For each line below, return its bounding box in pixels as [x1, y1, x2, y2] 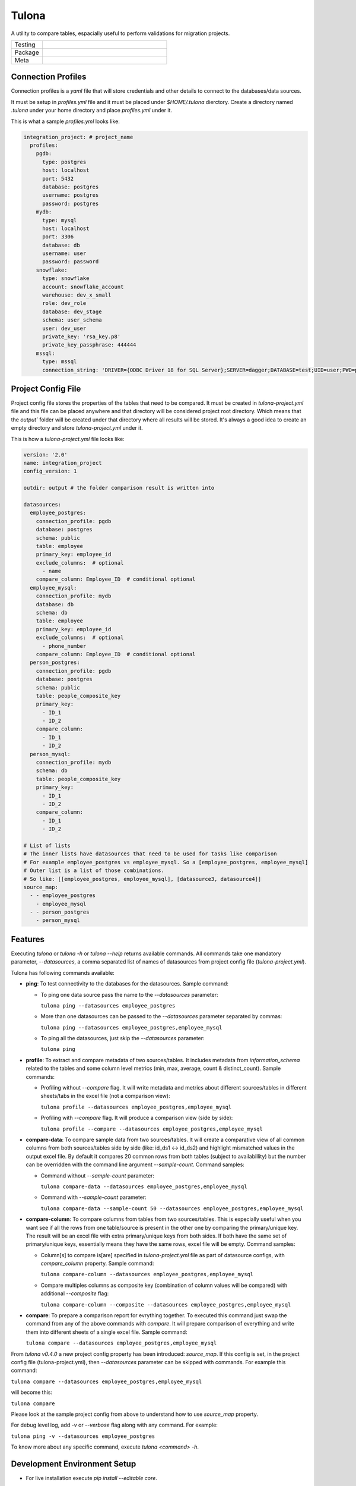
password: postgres [42, 200, 99, 207]
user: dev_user [42, 325, 87, 332]
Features [11, 934, 44, 945]
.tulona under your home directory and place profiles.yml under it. [11, 107, 172, 114]
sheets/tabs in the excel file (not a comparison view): [40, 1093, 170, 1100]
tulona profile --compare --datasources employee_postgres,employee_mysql [40, 1125, 263, 1132]
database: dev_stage [42, 308, 102, 315]
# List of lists [23, 842, 71, 849]
